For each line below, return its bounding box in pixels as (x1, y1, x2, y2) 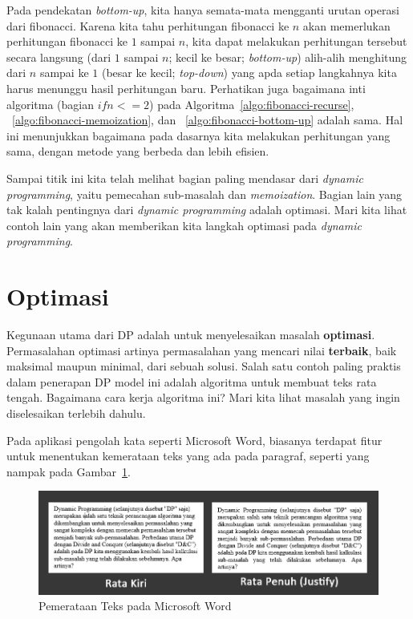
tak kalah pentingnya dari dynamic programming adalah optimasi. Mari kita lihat (6, 201, 407, 218)
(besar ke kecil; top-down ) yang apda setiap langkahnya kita (101, 64, 397, 81)
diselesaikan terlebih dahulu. (6, 405, 146, 421)
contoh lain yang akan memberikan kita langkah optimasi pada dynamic (6, 216, 362, 233)
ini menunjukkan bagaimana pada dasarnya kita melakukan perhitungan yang (6, 127, 391, 144)
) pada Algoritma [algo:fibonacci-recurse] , (149, 95, 354, 112)
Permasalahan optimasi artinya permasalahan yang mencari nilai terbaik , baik (6, 342, 397, 358)
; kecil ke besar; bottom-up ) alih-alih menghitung (168, 48, 407, 65)
